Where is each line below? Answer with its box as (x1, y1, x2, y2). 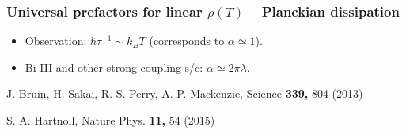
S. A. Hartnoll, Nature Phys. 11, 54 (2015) (6, 112, 215, 128)
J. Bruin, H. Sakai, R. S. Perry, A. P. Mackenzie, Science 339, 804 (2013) (6, 85, 363, 102)
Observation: (25, 32, 87, 49)
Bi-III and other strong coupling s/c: (25, 58, 203, 75)
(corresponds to (149, 32, 225, 49)
